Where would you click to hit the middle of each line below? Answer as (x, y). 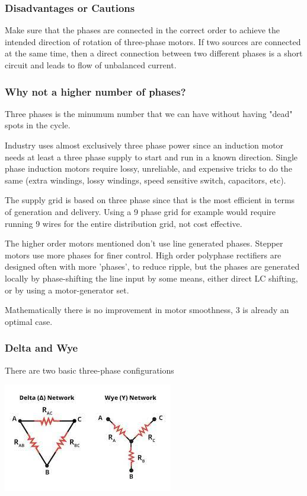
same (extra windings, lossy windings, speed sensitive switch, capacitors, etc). (145, 180)
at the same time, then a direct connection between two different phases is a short (154, 53)
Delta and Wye (41, 348)
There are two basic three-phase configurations (89, 370)
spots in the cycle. (38, 125)
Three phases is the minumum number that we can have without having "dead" (149, 113)
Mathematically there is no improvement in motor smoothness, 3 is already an (147, 310)
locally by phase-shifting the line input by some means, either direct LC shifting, (151, 278)
